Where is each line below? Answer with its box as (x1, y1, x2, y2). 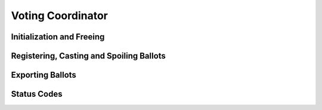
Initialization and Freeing (11, 32, 105, 42)
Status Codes (11, 89, 63, 99)
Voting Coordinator (11, 9, 109, 22)
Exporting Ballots (11, 70, 77, 80)
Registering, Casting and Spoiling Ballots (11, 51, 166, 61)
